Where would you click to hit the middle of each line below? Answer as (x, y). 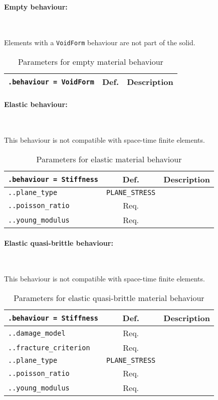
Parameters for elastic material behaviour (109, 159)
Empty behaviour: (36, 6)
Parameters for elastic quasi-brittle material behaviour (109, 298)
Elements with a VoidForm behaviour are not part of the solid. (100, 42)
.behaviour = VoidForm (51, 82)
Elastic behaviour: (36, 104)
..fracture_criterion (49, 347)
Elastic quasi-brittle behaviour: (59, 242)
